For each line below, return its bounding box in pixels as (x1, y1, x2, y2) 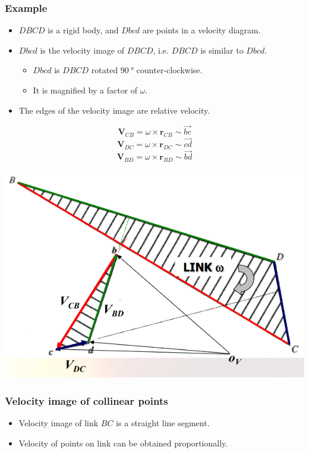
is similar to (200, 43, 244, 56)
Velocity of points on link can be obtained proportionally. (18, 436, 228, 449)
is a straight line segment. (116, 416, 210, 429)
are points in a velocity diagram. (142, 24, 261, 36)
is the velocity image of (40, 43, 125, 56)
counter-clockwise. (136, 64, 203, 76)
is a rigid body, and (48, 24, 119, 36)
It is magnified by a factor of (33, 84, 138, 96)
